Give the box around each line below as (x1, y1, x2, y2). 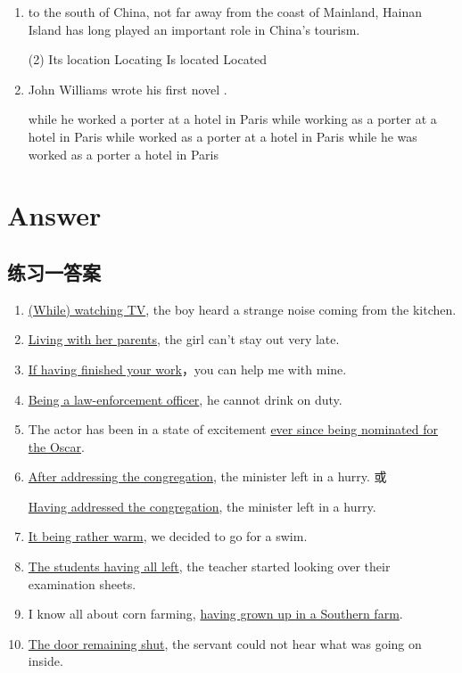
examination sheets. (28, 574, 136, 593)
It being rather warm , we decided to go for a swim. (28, 527, 308, 546)
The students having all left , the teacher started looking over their (28, 557, 391, 576)
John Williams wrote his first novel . (28, 79, 227, 98)
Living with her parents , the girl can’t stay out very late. (28, 330, 340, 349)
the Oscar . (28, 437, 85, 456)
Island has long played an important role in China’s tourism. (28, 20, 360, 38)
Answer (7, 197, 102, 234)
